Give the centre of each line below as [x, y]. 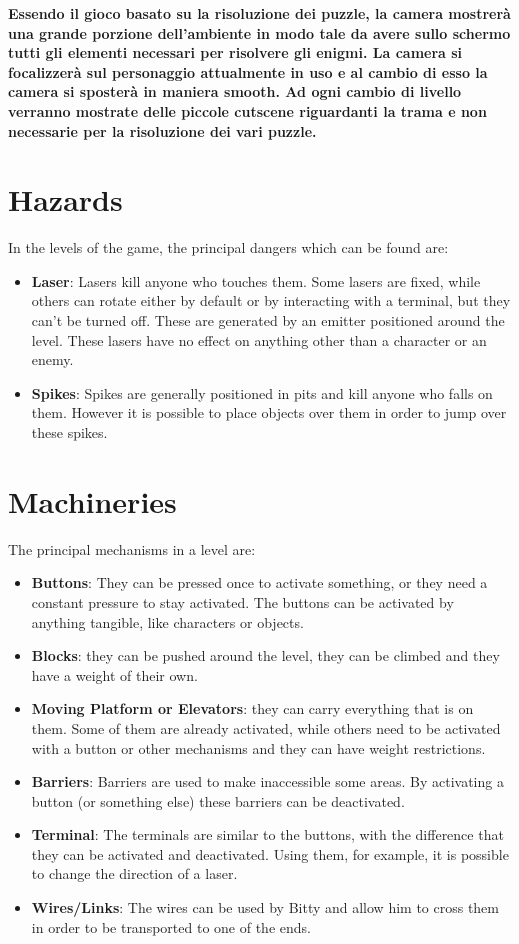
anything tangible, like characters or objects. [167, 621]
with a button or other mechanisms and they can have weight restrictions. [258, 747]
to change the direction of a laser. [134, 873]
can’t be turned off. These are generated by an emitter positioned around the [268, 320]
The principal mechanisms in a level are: [132, 548]
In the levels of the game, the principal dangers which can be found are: [228, 247]
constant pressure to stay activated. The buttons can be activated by [242, 601]
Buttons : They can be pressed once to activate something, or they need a [259, 582]
